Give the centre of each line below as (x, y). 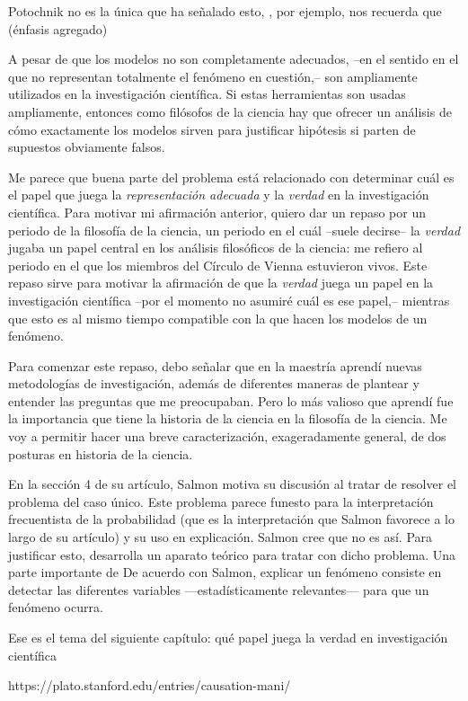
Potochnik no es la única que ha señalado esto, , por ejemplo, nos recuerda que (225, 11)
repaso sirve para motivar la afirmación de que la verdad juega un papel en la (221, 283)
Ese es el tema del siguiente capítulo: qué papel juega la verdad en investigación (228, 637)
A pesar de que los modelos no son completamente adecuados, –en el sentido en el (234, 59)
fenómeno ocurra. (56, 607)
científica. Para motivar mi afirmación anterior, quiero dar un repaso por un (217, 212)
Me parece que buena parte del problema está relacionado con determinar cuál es (231, 177)
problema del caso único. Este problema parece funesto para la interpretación (221, 501)
